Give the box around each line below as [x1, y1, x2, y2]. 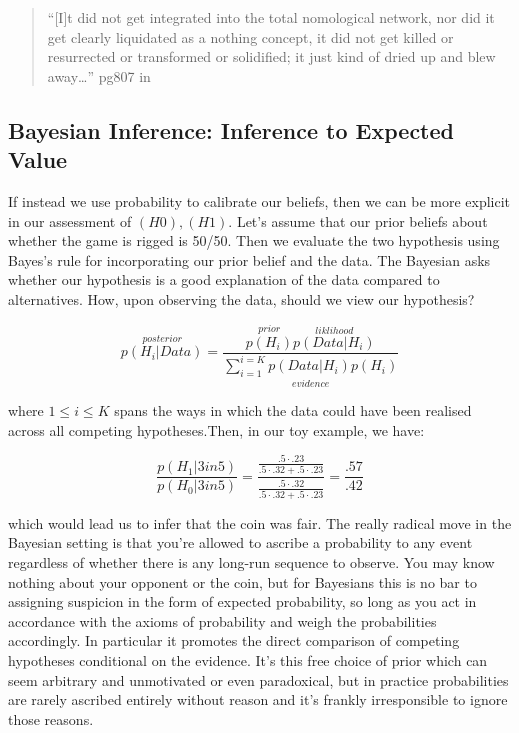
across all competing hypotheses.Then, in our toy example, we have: [8, 419, 425, 440]
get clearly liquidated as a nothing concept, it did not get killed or [47, 26, 454, 47]
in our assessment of [8, 210, 132, 231]
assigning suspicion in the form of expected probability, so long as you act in [8, 591, 477, 612]
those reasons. [8, 708, 94, 729]
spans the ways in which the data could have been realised [114, 400, 472, 421]
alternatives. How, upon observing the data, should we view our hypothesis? [8, 288, 475, 309]
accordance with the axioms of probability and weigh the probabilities [8, 610, 437, 631]
